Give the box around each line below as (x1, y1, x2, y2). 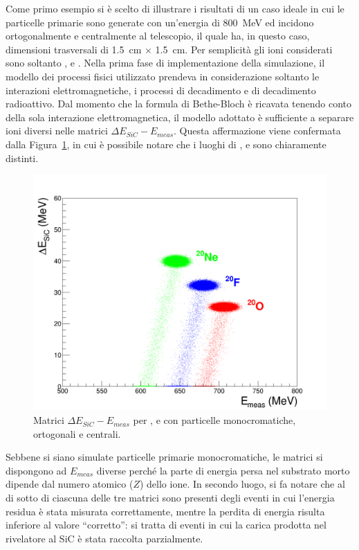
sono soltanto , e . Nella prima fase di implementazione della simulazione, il (6, 55, 325, 70)
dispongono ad (6, 463, 67, 477)
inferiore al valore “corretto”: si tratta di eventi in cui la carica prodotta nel (6, 517, 326, 532)
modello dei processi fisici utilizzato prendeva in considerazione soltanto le (6, 69, 320, 83)
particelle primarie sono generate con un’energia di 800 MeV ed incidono (6, 15, 314, 29)
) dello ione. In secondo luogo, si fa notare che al (139, 477, 345, 491)
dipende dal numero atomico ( (6, 477, 134, 491)
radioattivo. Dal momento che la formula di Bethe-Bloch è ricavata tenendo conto (6, 96, 351, 111)
